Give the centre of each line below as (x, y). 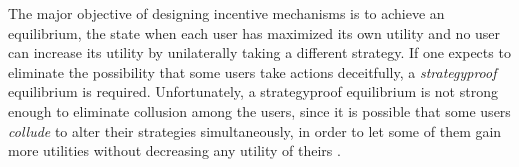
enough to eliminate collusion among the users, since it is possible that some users (259, 110)
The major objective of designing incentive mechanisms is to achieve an (226, 13)
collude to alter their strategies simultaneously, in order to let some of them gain (255, 130)
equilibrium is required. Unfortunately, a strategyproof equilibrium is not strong (253, 91)
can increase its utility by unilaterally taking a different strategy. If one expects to (259, 52)
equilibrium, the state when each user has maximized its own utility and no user (254, 32)
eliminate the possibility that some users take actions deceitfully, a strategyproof (252, 71)
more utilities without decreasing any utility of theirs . (174, 150)
